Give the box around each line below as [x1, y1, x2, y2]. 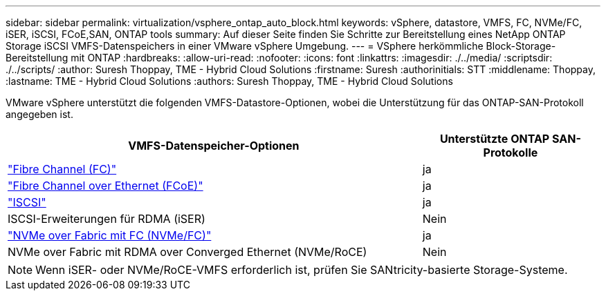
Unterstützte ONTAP [439, 132, 550, 146]
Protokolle [483, 146, 538, 159]
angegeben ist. [6, 108, 73, 120]
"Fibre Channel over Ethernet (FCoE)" [8, 179, 203, 193]
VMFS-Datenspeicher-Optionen [128, 139, 300, 152]
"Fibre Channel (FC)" [8, 162, 117, 176]
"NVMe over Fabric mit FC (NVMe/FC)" [8, 228, 212, 242]
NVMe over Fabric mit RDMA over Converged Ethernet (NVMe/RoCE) [8, 245, 367, 259]
